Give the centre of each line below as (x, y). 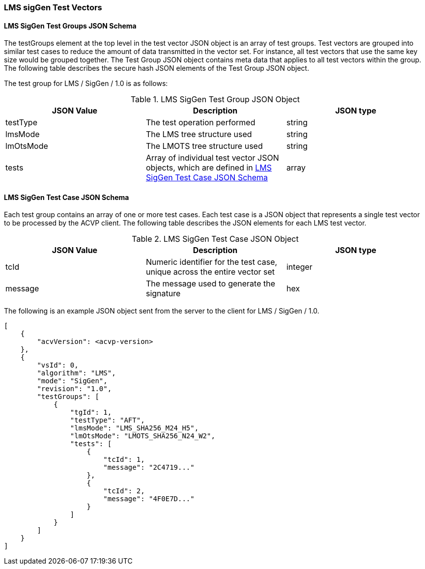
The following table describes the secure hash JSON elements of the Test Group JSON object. (157, 68)
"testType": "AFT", (107, 420)
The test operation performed (200, 123)
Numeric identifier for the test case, (212, 262)
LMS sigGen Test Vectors (53, 7)
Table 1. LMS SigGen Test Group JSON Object (215, 100)
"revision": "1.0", (74, 389)
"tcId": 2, (124, 491)
